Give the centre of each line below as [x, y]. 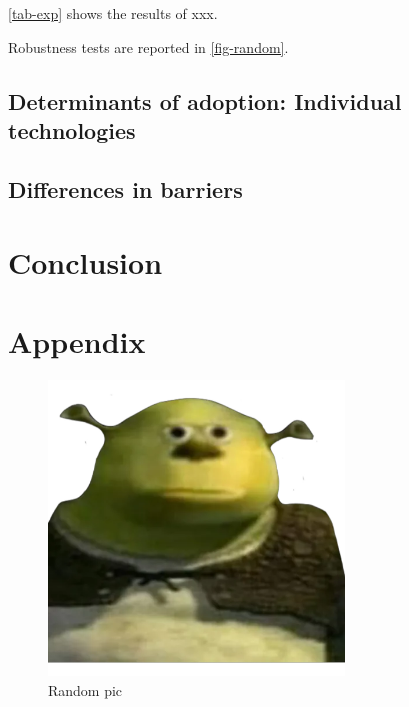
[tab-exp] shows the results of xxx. [113, 13]
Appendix [77, 340]
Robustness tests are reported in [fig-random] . [148, 46]
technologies [72, 129]
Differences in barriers [125, 188]
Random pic [85, 690]
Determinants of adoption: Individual [205, 100]
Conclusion [85, 262]
